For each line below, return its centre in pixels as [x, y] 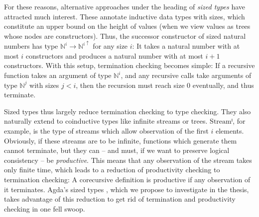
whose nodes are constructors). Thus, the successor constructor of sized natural [125, 36]
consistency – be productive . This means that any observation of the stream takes [128, 160]
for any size [110, 46]
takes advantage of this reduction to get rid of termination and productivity [120, 199]
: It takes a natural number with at [186, 46]
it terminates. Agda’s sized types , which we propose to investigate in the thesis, [127, 189]
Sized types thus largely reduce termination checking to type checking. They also [128, 111]
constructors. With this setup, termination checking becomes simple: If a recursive [129, 65]
